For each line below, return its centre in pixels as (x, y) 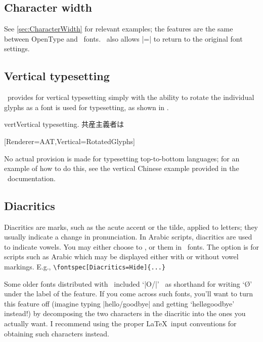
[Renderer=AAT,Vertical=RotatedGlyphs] (70, 141)
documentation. (31, 178)
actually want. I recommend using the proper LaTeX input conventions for (120, 323)
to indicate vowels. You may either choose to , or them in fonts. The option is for (131, 246)
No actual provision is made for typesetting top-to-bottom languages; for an (122, 158)
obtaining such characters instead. (57, 333)
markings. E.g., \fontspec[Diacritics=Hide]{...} (85, 266)
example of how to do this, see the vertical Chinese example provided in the (122, 168)
